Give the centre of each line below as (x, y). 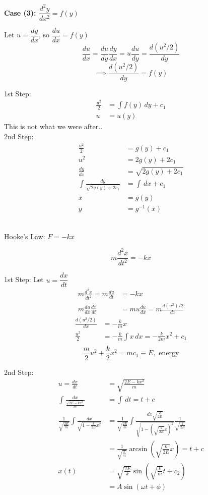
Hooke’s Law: (25, 236)
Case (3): (20, 12)
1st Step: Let (24, 279)
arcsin (138, 449)
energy (169, 353)
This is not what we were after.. (53, 126)
